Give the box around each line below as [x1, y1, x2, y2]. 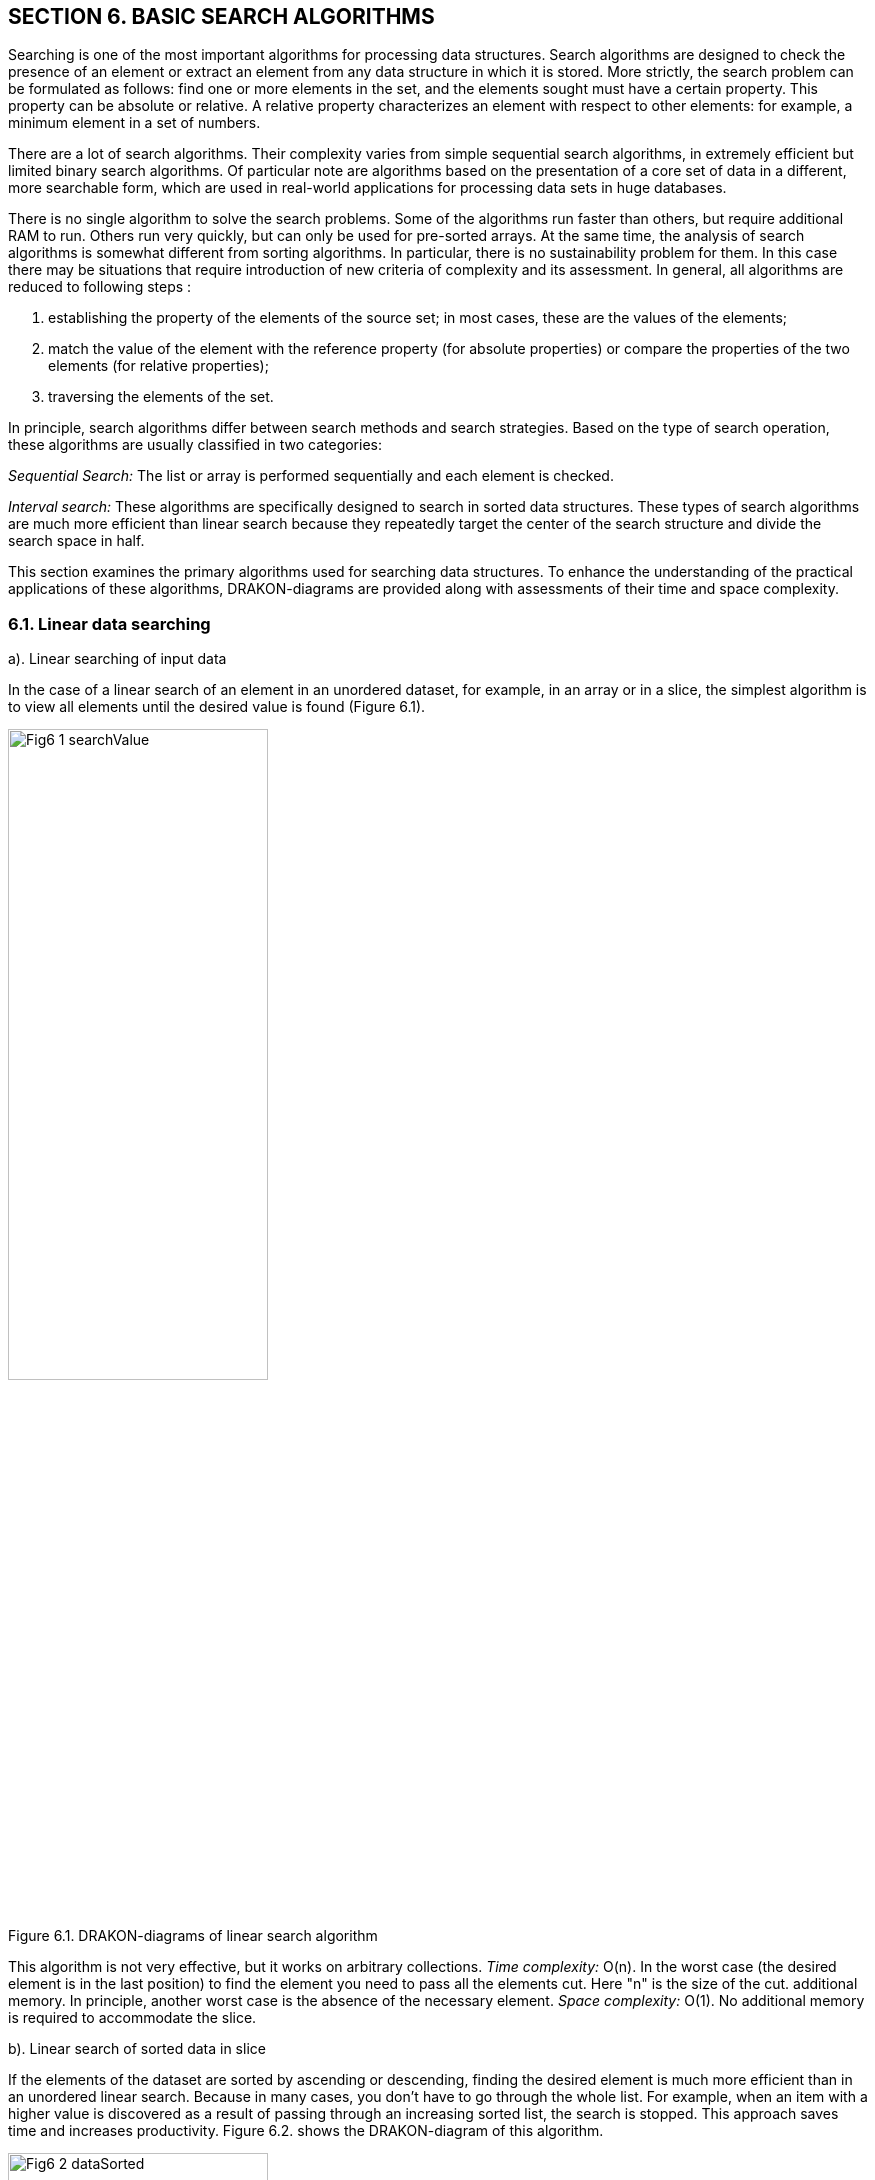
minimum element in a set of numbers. [8, 114, 261, 132]
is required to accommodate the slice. [8, 2008, 257, 2026]
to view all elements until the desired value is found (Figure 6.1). [8, 698, 426, 716]
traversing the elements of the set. [48, 388, 274, 406]
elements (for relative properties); [48, 357, 269, 375]
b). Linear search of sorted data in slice [8, 2039, 266, 2057]
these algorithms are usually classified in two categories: [8, 436, 383, 454]
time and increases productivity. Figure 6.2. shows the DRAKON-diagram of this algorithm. [8, 2121, 604, 2139]
